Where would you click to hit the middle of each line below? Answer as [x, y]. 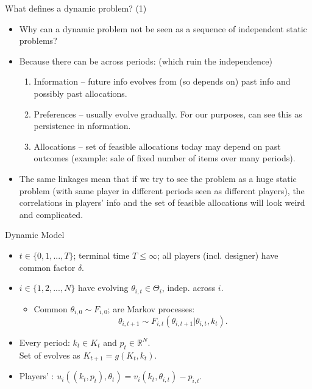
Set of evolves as [50, 355]
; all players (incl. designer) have [218, 255]
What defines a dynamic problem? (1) [76, 8]
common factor [47, 267]
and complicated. [51, 214]
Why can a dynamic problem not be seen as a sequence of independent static [163, 28]
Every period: [44, 342]
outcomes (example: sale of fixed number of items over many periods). [165, 158]
